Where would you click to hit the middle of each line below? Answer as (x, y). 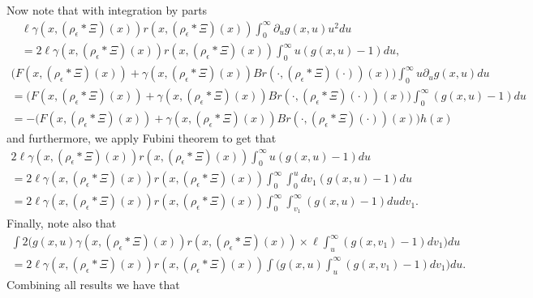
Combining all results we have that (93, 284)
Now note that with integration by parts (107, 10)
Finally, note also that (62, 223)
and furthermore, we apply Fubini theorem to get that (142, 137)
